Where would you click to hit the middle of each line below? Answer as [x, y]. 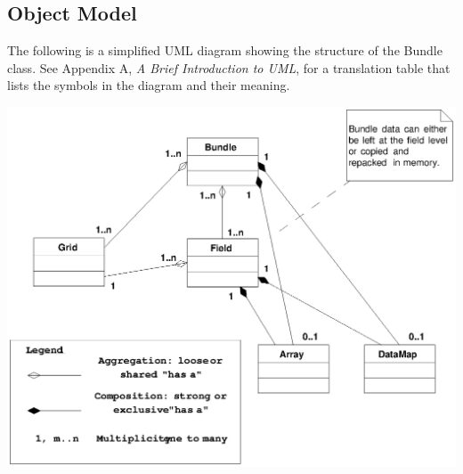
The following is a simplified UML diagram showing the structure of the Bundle [225, 50]
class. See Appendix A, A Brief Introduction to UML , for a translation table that [229, 67]
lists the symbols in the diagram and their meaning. [149, 85]
